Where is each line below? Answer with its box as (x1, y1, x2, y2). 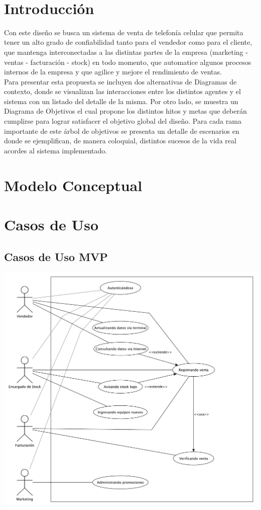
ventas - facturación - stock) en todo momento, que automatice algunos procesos (4, 56, 251, 67)
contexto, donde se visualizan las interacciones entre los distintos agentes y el (4, 86, 241, 97)
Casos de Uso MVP (4, 248, 108, 264)
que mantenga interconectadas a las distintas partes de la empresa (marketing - (4, 46, 248, 57)
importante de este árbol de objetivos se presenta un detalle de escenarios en (4, 125, 239, 136)
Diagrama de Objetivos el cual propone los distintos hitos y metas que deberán (4, 106, 247, 116)
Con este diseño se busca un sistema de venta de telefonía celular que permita (4, 27, 243, 37)
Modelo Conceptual (4, 175, 143, 195)
